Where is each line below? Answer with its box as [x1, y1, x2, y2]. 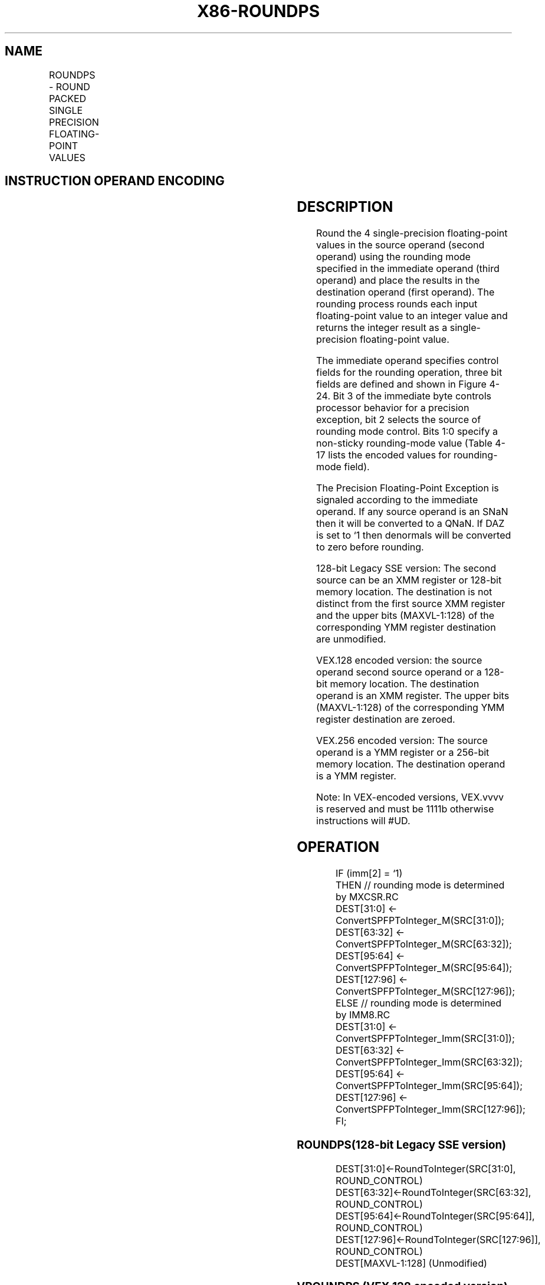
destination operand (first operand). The [316, 286, 495, 299]
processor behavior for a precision [316, 402, 470, 414]
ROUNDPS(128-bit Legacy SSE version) [297, 1138, 507, 1152]
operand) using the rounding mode [316, 251, 471, 263]
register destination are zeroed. [316, 713, 455, 726]
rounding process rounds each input [316, 298, 478, 310]
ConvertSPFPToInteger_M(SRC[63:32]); [335, 938, 512, 950]
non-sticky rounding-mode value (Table [316, 437, 493, 450]
